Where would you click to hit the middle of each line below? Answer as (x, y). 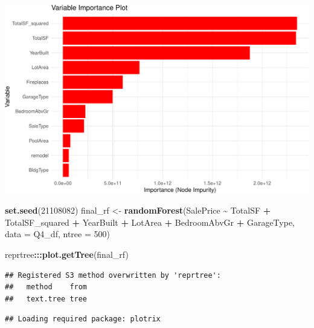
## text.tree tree (46, 299)
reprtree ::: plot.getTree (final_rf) (67, 254)
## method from (46, 287)
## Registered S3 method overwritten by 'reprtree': (113, 275)
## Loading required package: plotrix (83, 319)
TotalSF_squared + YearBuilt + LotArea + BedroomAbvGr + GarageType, (150, 222)
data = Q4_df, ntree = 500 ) (57, 234)
